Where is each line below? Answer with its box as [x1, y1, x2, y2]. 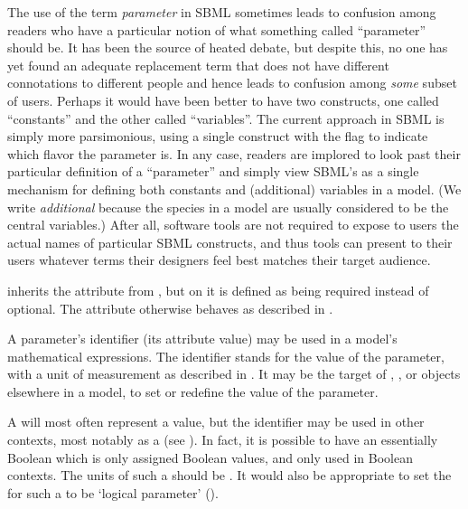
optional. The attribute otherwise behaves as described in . [7, 298, 333, 317]
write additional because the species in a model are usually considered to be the [7, 197, 449, 216]
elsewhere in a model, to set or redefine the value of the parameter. [7, 382, 379, 401]
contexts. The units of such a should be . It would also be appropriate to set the [7, 466, 452, 485]
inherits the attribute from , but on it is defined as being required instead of [7, 280, 429, 299]
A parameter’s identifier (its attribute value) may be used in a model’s [7, 329, 398, 348]
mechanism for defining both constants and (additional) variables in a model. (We [7, 179, 462, 198]
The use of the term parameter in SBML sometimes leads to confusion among [7, 3, 436, 21]
